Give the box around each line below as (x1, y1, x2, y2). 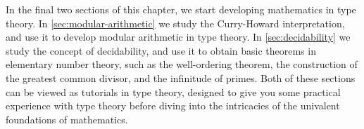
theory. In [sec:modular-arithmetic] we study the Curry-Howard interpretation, (6, 15, 345, 30)
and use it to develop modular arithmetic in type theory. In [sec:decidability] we (6, 29, 351, 44)
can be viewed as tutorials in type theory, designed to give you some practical (6, 84, 341, 99)
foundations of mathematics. (6, 111, 128, 126)
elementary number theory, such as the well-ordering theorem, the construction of (6, 57, 358, 72)
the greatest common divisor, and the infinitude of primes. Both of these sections (6, 70, 356, 85)
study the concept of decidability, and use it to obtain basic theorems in (6, 43, 316, 57)
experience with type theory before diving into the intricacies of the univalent (6, 98, 340, 113)
